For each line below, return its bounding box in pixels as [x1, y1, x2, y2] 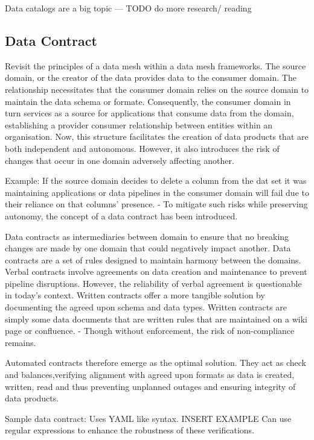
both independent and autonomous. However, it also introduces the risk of [5, 142, 280, 154]
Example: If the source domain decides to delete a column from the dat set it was [5, 174, 307, 187]
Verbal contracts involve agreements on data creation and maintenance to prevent [5, 265, 307, 278]
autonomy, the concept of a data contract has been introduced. [5, 209, 238, 222]
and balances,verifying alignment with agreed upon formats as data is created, [5, 368, 295, 381]
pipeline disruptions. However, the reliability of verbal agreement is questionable [5, 277, 302, 289]
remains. [5, 336, 36, 348]
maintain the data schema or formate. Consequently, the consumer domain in [5, 95, 291, 107]
